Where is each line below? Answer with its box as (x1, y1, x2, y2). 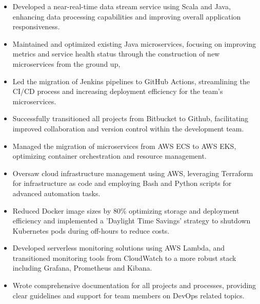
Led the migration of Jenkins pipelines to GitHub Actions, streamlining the (12, 75, 250, 86)
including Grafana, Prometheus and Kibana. (12, 262, 152, 273)
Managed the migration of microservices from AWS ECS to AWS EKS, (12, 140, 236, 151)
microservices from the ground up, (12, 58, 121, 69)
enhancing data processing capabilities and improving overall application (12, 11, 241, 22)
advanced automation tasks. (12, 187, 101, 198)
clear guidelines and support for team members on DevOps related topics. (12, 290, 245, 300)
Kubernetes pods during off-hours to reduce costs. (12, 225, 170, 236)
